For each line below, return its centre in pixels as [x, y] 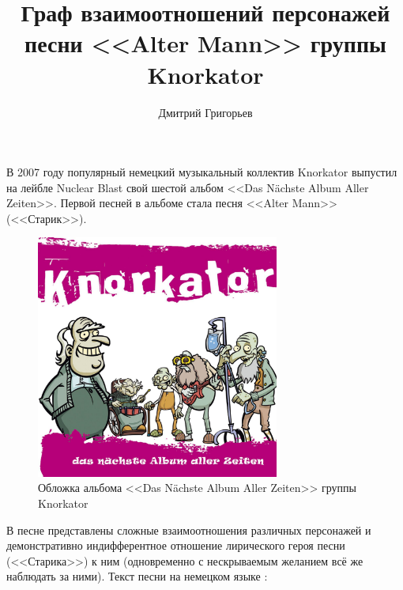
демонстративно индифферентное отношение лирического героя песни [176, 545]
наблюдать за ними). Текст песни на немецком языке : [137, 576]
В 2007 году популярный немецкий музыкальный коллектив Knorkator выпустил [202, 172]
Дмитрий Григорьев [205, 112]
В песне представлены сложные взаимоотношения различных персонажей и [189, 529]
